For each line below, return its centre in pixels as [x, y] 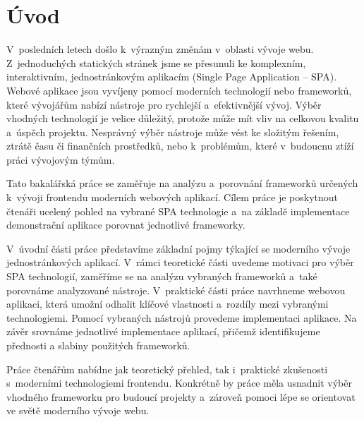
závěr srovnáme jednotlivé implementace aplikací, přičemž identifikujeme [163, 331]
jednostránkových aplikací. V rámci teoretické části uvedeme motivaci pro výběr [180, 262]
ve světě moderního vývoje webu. [78, 410]
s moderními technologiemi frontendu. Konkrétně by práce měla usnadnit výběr [179, 383]
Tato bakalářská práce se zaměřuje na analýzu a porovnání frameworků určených [182, 183]
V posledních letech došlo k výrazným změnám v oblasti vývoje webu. [160, 49]
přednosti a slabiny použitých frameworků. [98, 345]
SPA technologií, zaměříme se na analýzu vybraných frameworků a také [162, 276]
